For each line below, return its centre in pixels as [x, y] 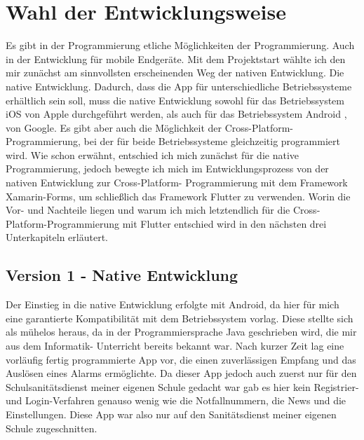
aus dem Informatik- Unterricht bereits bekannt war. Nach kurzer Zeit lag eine [175, 346]
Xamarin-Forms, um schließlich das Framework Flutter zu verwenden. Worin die [178, 196]
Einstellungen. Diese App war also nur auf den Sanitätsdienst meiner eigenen [171, 414]
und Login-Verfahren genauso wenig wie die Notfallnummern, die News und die [176, 400]
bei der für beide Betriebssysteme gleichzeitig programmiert [212, 141]
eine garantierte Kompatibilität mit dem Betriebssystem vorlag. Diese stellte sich [180, 318]
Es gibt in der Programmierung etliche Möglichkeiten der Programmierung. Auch [180, 45]
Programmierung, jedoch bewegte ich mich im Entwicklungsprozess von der [167, 169]
